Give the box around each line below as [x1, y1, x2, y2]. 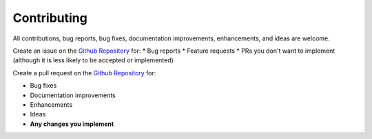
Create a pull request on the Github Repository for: [12, 68, 156, 77]
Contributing [12, 10, 87, 25]
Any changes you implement [30, 120, 114, 128]
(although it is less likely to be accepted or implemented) [12, 56, 174, 64]
